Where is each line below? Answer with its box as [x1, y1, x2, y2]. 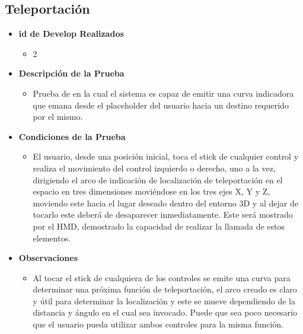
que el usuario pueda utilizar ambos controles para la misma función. [33, 318, 284, 330]
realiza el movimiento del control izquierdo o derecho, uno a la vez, [33, 161, 276, 174]
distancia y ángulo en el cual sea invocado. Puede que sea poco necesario [33, 306, 297, 319]
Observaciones [18, 252, 78, 264]
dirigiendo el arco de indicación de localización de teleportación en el [33, 173, 283, 186]
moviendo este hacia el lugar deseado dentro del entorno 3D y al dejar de [33, 196, 298, 209]
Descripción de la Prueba [18, 67, 125, 79]
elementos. [33, 231, 71, 244]
